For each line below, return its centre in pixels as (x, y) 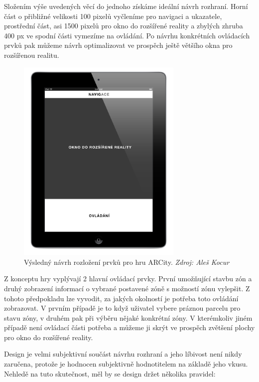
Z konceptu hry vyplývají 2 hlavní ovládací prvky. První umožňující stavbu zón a (128, 279)
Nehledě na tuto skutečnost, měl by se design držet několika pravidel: (110, 373)
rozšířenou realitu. (32, 55)
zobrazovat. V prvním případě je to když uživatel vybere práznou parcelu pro (122, 308)
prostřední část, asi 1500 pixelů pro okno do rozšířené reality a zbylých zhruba (124, 26)
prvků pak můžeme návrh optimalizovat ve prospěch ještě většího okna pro (118, 45)
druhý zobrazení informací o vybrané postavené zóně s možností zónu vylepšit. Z (127, 288)
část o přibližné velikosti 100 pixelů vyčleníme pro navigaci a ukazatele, (113, 16)
